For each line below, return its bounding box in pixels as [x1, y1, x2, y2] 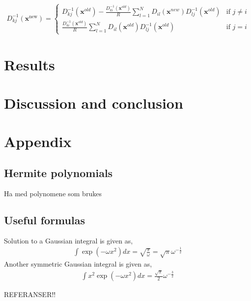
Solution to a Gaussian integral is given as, [4, 235, 133, 245]
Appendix [4, 131, 72, 151]
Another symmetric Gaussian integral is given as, [4, 258, 152, 269]
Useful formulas [4, 212, 85, 227]
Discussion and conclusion [4, 93, 183, 113]
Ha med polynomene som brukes [4, 188, 102, 198]
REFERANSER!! [4, 289, 56, 300]
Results [4, 54, 55, 74]
